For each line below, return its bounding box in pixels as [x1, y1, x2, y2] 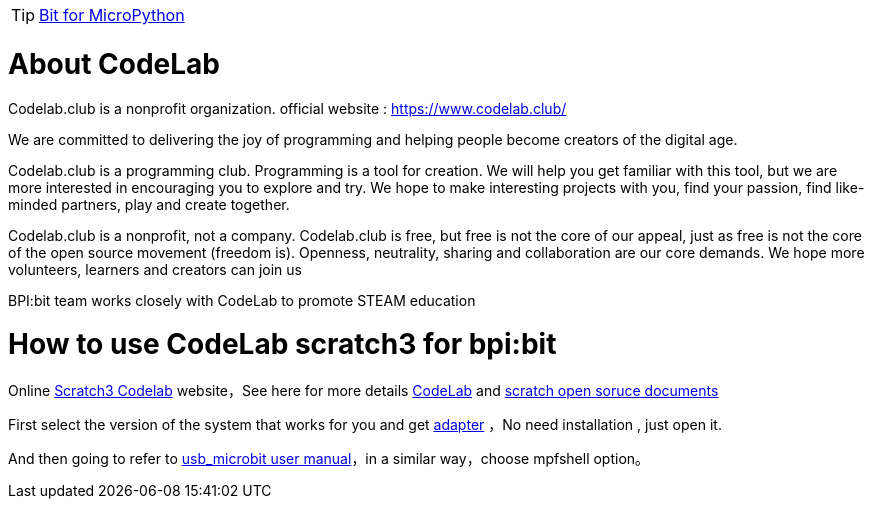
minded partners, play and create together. [8, 195, 290, 213]
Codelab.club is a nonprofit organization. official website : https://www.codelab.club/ [8, 99, 567, 117]
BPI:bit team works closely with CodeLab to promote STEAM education [8, 291, 476, 309]
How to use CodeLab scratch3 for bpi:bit [8, 327, 557, 362]
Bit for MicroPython [39, 5, 185, 25]
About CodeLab [8, 46, 220, 81]
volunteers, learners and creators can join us [8, 260, 302, 278]
